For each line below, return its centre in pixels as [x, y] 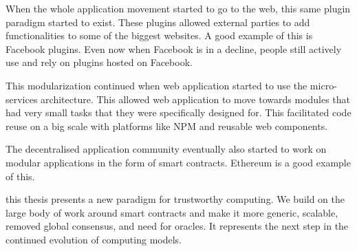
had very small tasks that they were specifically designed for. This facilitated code [178, 112]
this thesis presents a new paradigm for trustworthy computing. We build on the [175, 199]
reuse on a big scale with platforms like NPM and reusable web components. [167, 125]
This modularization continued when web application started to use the [156, 85]
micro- [323, 85]
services [22, 99]
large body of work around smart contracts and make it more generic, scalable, [172, 212]
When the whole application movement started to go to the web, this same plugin [178, 8]
